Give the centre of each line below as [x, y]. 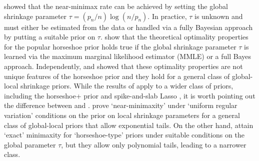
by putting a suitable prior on [50, 37]
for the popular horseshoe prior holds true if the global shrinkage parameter [120, 46]
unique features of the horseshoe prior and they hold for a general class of [117, 76]
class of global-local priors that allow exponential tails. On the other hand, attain [129, 125]
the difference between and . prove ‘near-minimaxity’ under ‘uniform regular [121, 105]
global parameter [30, 144]
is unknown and [218, 16]
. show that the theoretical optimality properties [174, 37]
